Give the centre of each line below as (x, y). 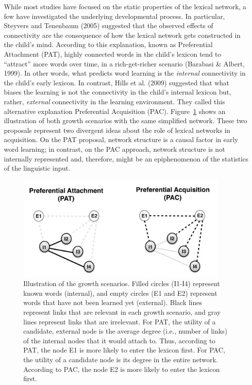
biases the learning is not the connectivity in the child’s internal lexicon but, (118, 92)
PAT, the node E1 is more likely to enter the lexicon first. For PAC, (124, 350)
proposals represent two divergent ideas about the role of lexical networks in (117, 130)
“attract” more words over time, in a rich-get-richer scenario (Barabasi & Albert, (124, 63)
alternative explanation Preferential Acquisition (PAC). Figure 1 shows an (115, 111)
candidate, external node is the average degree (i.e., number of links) (126, 331)
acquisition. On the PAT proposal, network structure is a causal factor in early (121, 139)
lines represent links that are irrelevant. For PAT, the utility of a (119, 321)
